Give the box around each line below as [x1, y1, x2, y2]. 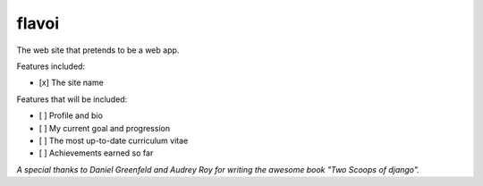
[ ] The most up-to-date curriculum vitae [38, 135, 189, 146]
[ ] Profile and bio [38, 110, 103, 121]
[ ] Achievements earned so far [38, 148, 154, 158]
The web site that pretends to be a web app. [16, 45, 180, 55]
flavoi [16, 13, 60, 33]
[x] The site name [38, 77, 105, 89]
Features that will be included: [16, 94, 128, 105]
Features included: [16, 61, 85, 72]
